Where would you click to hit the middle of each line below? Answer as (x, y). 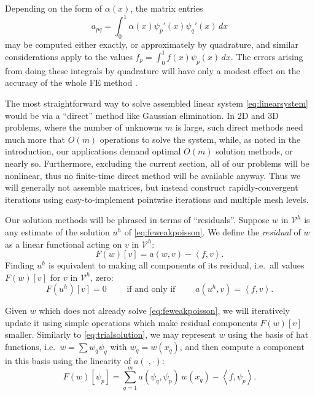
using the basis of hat (268, 334)
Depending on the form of (54, 8)
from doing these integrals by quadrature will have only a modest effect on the (153, 70)
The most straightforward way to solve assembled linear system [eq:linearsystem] (157, 103)
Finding (20, 265)
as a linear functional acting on (64, 244)
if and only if (151, 290)
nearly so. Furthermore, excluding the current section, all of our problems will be (157, 163)
